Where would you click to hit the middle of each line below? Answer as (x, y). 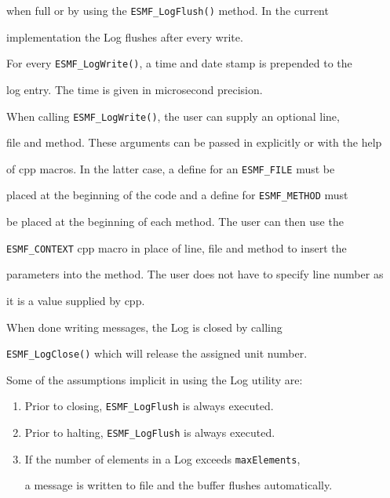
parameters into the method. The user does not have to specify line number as (195, 274)
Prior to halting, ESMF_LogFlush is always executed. (150, 432)
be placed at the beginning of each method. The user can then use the (175, 222)
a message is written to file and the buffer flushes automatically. (179, 485)
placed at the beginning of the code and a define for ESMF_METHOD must (177, 195)
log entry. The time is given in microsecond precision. (135, 89)
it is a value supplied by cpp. (76, 300)
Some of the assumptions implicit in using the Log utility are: (155, 379)
